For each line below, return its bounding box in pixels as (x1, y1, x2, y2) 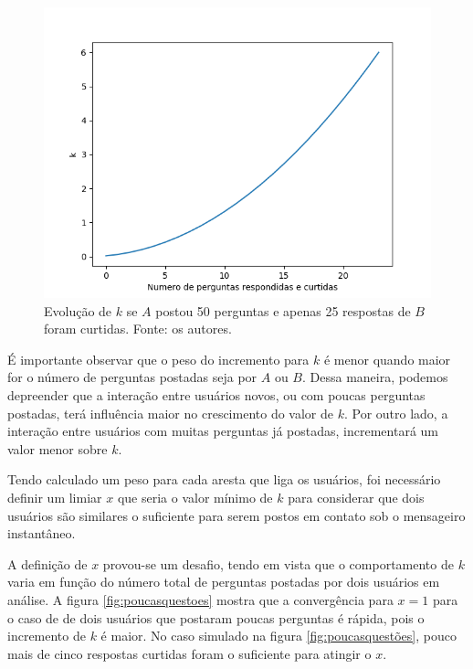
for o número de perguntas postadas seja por (7, 367, 258, 387)
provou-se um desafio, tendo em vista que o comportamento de (102, 554, 454, 573)
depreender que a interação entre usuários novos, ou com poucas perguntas (7, 385, 426, 404)
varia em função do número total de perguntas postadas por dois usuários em (7, 572, 440, 591)
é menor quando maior (323, 349, 451, 368)
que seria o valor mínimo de (117, 487, 273, 506)
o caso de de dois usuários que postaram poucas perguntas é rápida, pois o (7, 608, 425, 627)
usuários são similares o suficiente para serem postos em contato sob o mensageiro (7, 505, 466, 525)
